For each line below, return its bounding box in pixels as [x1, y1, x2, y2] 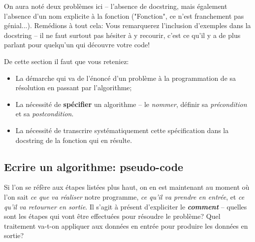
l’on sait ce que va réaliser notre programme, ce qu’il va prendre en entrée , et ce [4, 191, 245, 202]
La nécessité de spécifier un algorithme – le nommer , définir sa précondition [15, 99, 247, 109]
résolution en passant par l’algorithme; [15, 82, 132, 93]
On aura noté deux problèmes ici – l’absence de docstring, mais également [4, 1, 227, 11]
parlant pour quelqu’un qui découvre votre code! [4, 39, 150, 50]
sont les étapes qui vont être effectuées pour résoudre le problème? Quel [4, 211, 221, 221]
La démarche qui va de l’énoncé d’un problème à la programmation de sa [15, 72, 236, 83]
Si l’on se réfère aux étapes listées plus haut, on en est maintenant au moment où [4, 182, 250, 192]
